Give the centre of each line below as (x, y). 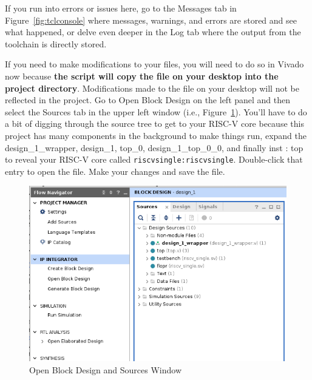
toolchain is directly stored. (56, 43)
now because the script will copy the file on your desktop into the (142, 76)
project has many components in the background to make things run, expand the (156, 135)
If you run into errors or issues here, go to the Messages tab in (121, 8)
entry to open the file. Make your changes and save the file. (115, 171)
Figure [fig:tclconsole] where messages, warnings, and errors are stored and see (151, 20)
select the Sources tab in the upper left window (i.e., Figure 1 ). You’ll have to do (156, 111)
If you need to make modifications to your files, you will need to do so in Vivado (154, 64)
